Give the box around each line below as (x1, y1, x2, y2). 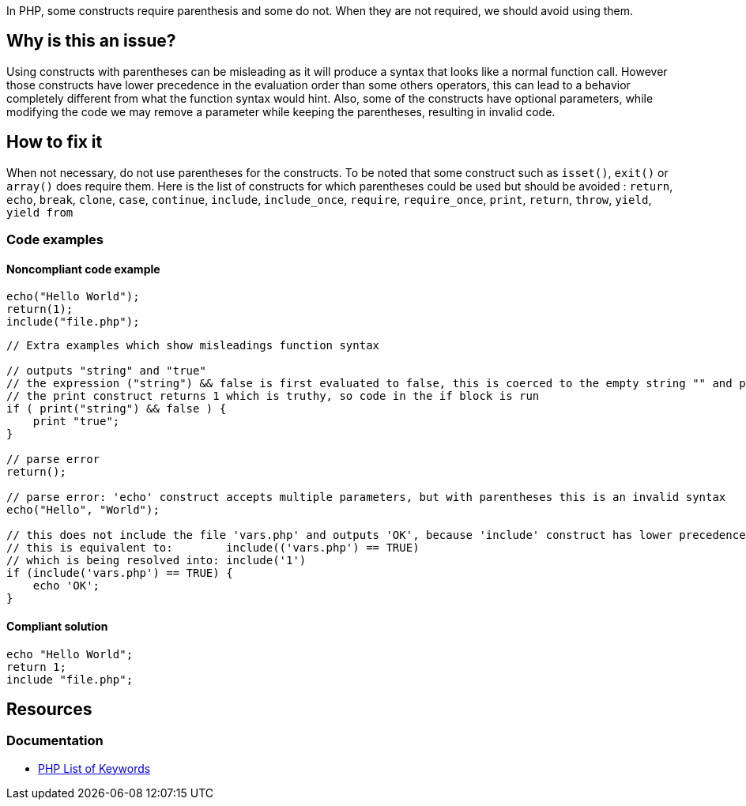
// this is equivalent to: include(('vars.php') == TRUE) (6, 541, 420, 555)
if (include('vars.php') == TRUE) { (6, 567, 233, 580)
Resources (6, 699, 92, 719)
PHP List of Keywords (38, 761, 151, 775)
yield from (6, 205, 73, 219)
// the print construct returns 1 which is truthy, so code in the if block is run (6, 390, 540, 403)
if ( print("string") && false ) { (6, 402, 227, 416)
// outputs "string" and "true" (6, 364, 206, 378)
